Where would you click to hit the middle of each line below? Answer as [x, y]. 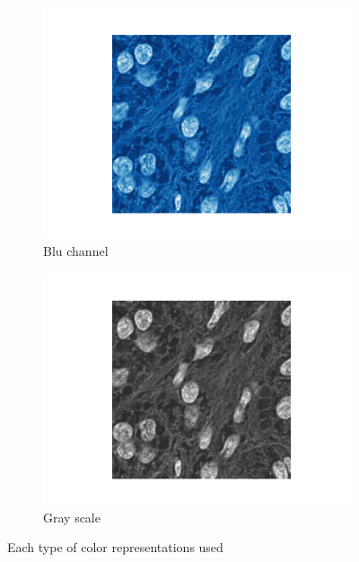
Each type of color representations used [115, 547]
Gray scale [72, 517]
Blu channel [76, 251]
